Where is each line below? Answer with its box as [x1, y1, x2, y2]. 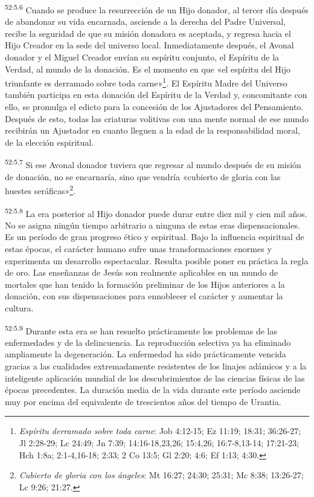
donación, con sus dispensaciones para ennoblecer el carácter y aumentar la [5, 290, 283, 302]
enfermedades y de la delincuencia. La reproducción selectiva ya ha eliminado [5, 336, 291, 348]
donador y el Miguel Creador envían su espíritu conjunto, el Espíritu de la [5, 51, 280, 63]
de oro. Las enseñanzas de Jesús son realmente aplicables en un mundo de [5, 266, 278, 279]
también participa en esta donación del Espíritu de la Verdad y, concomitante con [5, 88, 307, 101]
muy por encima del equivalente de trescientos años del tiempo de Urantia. [5, 395, 281, 408]
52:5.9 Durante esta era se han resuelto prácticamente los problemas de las [5, 322, 277, 337]
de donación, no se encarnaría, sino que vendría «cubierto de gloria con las [5, 170, 281, 183]
